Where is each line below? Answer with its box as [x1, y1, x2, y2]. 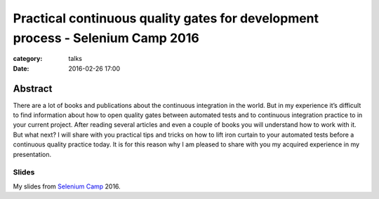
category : [13, 55, 43, 63]
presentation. [13, 150, 52, 158]
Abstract [13, 83, 53, 95]
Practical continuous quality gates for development [13, 11, 319, 26]
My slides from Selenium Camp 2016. [13, 182, 121, 191]
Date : [13, 64, 29, 73]
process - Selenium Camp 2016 [13, 30, 199, 46]
